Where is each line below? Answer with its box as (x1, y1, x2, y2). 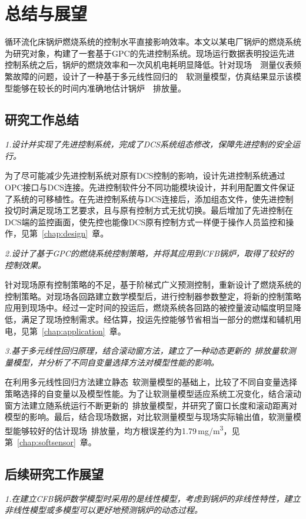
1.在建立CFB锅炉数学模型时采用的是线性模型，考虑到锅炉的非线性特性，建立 (5, 492, 301, 504)
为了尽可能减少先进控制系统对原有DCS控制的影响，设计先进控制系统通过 (5, 169, 285, 182)
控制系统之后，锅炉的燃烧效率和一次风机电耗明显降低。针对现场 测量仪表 (5, 58, 293, 71)
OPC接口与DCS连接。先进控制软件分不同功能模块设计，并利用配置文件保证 (5, 181, 295, 193)
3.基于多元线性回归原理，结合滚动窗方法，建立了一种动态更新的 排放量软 (5, 344, 288, 357)
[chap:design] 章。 (42, 227, 109, 239)
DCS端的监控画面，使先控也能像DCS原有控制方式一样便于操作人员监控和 (5, 215, 286, 228)
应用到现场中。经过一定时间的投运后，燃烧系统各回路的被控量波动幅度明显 (5, 301, 293, 314)
